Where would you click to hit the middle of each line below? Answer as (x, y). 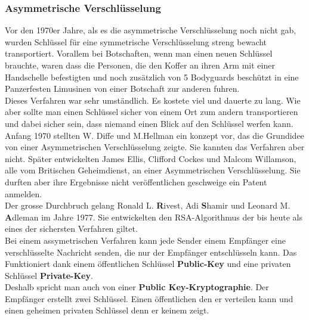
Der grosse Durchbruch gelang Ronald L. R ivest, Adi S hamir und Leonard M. (148, 205)
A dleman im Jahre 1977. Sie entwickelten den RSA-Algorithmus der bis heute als (154, 217)
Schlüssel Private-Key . (49, 275)
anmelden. (24, 193)
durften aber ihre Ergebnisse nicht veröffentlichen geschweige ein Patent (136, 181)
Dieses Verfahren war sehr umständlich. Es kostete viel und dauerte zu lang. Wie (153, 100)
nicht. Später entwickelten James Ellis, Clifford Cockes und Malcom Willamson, (151, 158)
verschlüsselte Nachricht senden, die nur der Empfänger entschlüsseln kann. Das (151, 252)
